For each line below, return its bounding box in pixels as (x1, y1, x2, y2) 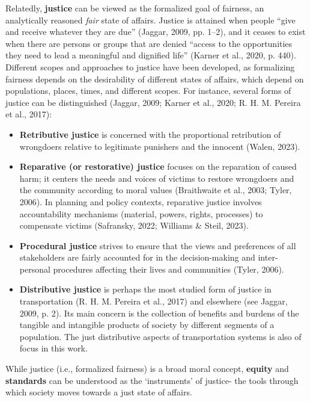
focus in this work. (19, 342, 88, 354)
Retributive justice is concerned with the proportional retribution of (19, 128, 281, 140)
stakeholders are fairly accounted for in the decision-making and (19, 251, 255, 264)
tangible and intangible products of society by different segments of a (19, 318, 275, 331)
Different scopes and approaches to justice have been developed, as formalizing (5, 60, 295, 73)
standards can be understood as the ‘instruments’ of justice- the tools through (5, 374, 299, 386)
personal (19, 262, 50, 275)
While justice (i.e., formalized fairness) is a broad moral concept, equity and (5, 362, 289, 375)
